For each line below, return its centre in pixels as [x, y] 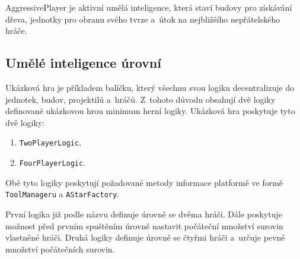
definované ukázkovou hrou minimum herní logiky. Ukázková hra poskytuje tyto [150, 111]
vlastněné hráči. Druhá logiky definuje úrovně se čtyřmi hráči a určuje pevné [145, 237]
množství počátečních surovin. [60, 249]
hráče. [16, 31]
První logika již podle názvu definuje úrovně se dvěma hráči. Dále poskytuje [144, 214]
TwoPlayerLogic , [50, 142]
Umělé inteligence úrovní [83, 63]
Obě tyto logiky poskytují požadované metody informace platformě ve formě [144, 182]
